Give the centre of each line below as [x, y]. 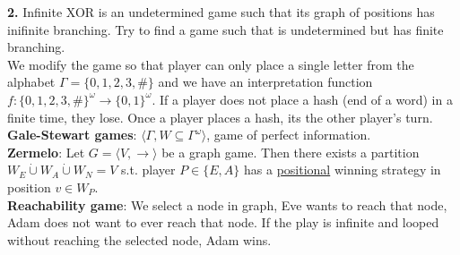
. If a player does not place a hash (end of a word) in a [302, 99]
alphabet [31, 82]
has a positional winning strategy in [342, 170]
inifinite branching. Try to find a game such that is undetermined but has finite [226, 29]
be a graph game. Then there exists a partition [291, 152]
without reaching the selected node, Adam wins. [139, 239]
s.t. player [148, 170]
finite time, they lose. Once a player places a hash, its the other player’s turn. [220, 117]
